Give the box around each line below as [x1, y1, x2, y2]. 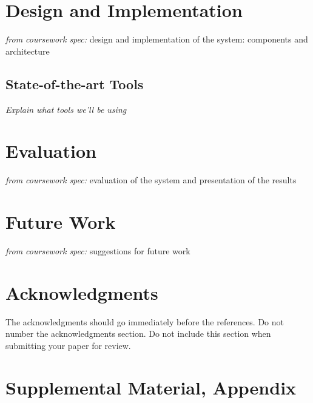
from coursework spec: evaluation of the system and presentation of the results [5, 174, 297, 186]
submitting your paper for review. [5, 339, 131, 351]
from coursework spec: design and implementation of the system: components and [5, 33, 308, 46]
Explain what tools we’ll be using [5, 103, 127, 115]
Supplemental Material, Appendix [5, 374, 297, 399]
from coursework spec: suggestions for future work [5, 244, 190, 257]
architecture [5, 44, 50, 57]
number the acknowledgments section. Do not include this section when [5, 327, 271, 340]
